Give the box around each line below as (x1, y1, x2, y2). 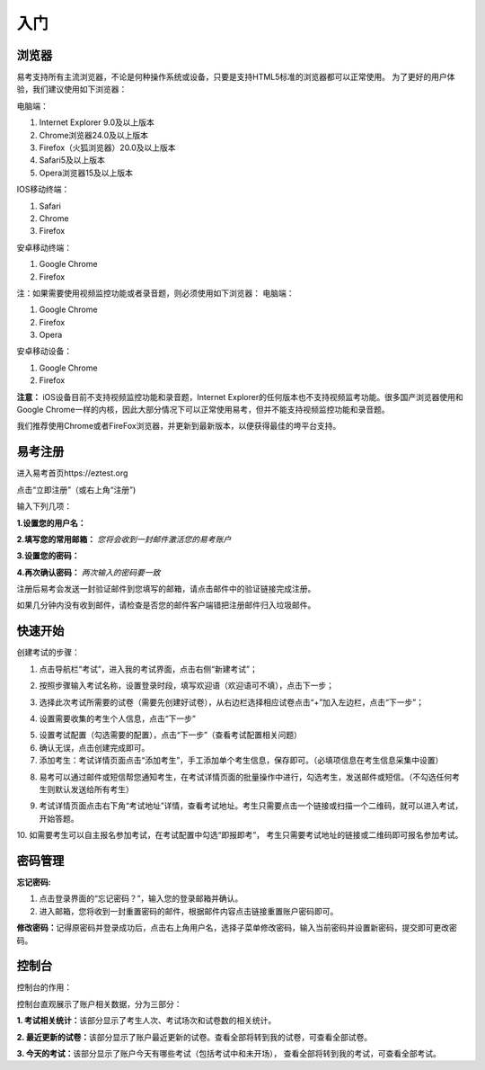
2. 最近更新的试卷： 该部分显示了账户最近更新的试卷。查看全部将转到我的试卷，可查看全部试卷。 (16, 1031, 373, 1042)
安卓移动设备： (16, 346, 72, 357)
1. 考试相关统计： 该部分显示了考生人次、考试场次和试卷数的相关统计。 (16, 1015, 277, 1026)
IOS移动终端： (16, 184, 70, 195)
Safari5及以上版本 (39, 155, 105, 165)
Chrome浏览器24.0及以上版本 (39, 129, 148, 140)
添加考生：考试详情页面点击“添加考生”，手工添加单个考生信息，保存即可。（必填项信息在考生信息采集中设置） (39, 755, 444, 766)
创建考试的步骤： (16, 647, 80, 658)
